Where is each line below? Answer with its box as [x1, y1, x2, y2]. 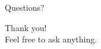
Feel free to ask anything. [5, 33, 97, 45]
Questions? [5, 1, 45, 13]
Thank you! [5, 21, 47, 33]
